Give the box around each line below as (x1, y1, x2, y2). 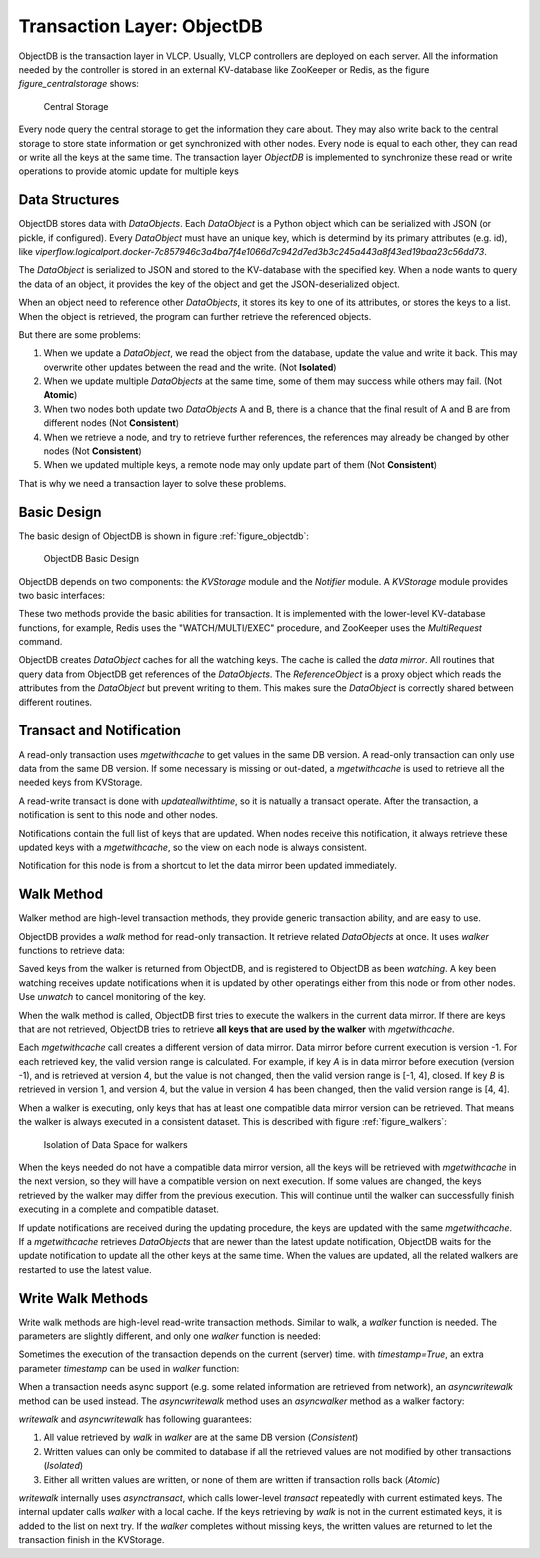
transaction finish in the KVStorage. (18, 1534, 165, 1546)
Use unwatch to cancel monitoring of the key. (18, 991, 207, 1003)
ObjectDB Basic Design (43, 553, 140, 565)
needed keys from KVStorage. (18, 776, 143, 789)
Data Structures (18, 191, 120, 209)
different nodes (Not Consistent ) (43, 417, 180, 429)
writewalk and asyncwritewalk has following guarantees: (18, 1413, 252, 1425)
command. (18, 636, 63, 648)
